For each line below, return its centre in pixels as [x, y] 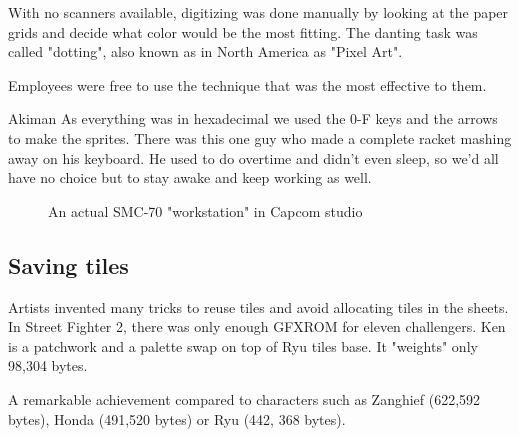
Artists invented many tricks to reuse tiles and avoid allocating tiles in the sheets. [258, 306]
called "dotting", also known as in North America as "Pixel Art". [205, 51]
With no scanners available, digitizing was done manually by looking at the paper [258, 12]
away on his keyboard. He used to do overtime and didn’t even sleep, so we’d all [253, 157]
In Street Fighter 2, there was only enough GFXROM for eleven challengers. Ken [257, 326]
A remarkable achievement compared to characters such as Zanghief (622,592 [244, 398]
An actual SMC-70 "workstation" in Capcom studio [205, 210]
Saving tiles [68, 264]
